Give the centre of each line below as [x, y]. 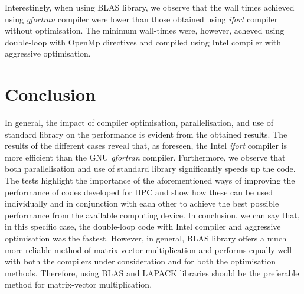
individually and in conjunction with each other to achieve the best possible [142, 203]
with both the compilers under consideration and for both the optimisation [140, 261]
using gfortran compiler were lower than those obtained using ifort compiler [141, 19]
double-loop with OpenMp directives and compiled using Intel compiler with [143, 42]
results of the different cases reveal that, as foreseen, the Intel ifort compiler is [146, 146]
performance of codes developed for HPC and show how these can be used [139, 192]
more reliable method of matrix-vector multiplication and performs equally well [148, 249]
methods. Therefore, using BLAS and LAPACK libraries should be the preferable [152, 272]
